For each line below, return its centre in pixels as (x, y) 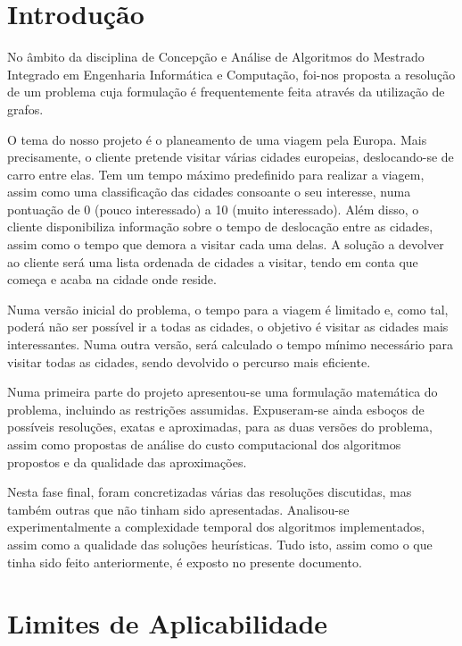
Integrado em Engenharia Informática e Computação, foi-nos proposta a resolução (231, 74)
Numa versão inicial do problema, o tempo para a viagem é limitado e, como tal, (228, 309)
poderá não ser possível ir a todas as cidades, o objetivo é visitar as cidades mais (228, 327)
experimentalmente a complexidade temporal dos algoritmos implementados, (216, 527)
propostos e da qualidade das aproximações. (127, 461)
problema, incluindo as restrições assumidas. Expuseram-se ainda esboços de (216, 409)
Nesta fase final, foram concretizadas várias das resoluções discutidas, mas (210, 492)
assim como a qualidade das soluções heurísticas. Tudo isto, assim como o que (220, 544)
